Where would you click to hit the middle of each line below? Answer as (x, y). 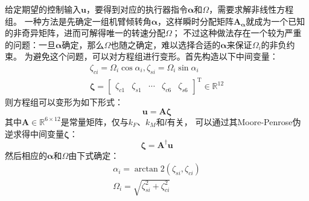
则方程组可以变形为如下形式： (64, 102)
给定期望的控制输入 (43, 9)
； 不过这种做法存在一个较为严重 (237, 33)
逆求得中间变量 (34, 133)
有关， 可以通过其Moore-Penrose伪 (234, 121)
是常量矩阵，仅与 (94, 121)
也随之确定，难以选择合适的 (166, 44)
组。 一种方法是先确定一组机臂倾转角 (78, 21)
